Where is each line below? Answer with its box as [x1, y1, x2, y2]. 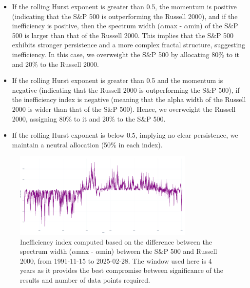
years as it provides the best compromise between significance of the [20, 265, 224, 275]
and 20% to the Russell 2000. [12, 59, 99, 69]
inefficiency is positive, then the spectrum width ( [12, 21, 160, 31]
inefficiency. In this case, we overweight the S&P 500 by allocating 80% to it [12, 49, 240, 59]
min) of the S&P [188, 21, 238, 31]
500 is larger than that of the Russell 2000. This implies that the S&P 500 [12, 30, 234, 40]
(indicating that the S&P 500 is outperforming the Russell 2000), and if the [12, 11, 238, 21]
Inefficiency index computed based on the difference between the [20, 236, 212, 247]
